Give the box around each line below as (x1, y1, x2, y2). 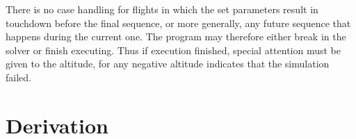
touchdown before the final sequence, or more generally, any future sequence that (6, 15, 351, 30)
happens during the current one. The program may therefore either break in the (6, 29, 346, 44)
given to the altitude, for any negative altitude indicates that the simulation (6, 56, 330, 71)
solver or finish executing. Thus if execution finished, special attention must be (6, 42, 341, 57)
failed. (6, 69, 31, 84)
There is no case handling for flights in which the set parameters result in (6, 2, 318, 16)
